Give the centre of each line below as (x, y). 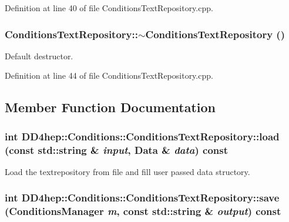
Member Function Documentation (110, 107)
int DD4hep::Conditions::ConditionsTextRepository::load (142, 136)
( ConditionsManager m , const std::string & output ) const (143, 211)
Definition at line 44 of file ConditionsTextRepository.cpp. (109, 75)
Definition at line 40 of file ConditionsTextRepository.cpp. (109, 8)
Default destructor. (39, 55)
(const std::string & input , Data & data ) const (117, 149)
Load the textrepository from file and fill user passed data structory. (127, 171)
